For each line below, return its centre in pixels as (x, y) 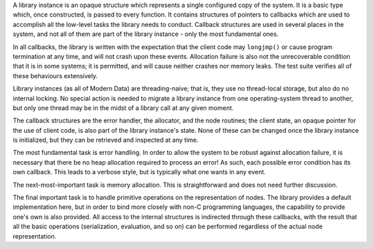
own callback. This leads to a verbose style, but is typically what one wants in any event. (139, 172)
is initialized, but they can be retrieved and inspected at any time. (106, 140)
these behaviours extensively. (55, 75)
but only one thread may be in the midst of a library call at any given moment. (123, 108)
